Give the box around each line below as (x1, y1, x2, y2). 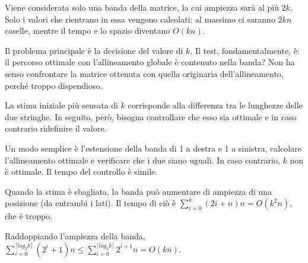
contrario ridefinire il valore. (5, 122, 107, 134)
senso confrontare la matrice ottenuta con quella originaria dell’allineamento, (5, 67, 284, 79)
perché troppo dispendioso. (5, 79, 103, 91)
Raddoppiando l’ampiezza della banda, (5, 229, 145, 242)
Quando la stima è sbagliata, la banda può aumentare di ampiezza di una (5, 185, 272, 197)
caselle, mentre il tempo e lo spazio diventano (5, 24, 170, 37)
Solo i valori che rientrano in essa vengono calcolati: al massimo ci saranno (5, 12, 275, 25)
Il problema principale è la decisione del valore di (5, 44, 183, 56)
